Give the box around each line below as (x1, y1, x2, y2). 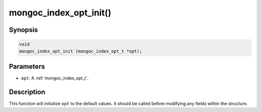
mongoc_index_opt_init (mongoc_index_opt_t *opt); (19, 48, 143, 54)
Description (9, 88, 46, 96)
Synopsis (9, 26, 38, 34)
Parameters (9, 62, 45, 70)
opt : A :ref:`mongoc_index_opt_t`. (21, 75, 89, 81)
